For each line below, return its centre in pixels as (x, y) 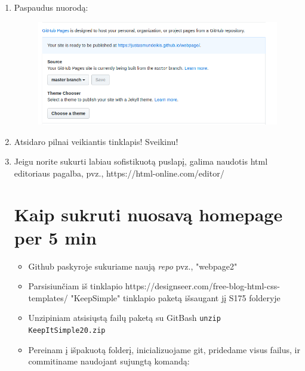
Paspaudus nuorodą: (51, 7)
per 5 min (55, 237)
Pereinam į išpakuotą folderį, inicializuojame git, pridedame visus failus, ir (164, 349)
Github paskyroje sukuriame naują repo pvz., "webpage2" (133, 266)
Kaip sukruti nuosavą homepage (148, 214)
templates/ (48, 297)
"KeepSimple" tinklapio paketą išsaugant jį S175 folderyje (175, 297)
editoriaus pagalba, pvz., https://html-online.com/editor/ (119, 173)
